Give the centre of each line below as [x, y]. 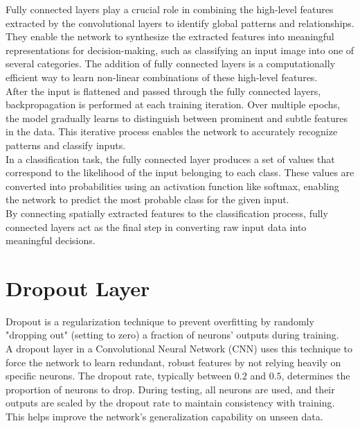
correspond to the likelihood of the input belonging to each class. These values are [180, 172]
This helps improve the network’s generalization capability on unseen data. [164, 416]
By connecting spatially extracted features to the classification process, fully [167, 213]
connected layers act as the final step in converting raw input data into [156, 226]
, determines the [316, 376]
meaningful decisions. [51, 240]
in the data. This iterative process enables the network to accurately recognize [172, 131]
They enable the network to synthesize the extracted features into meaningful [170, 36]
